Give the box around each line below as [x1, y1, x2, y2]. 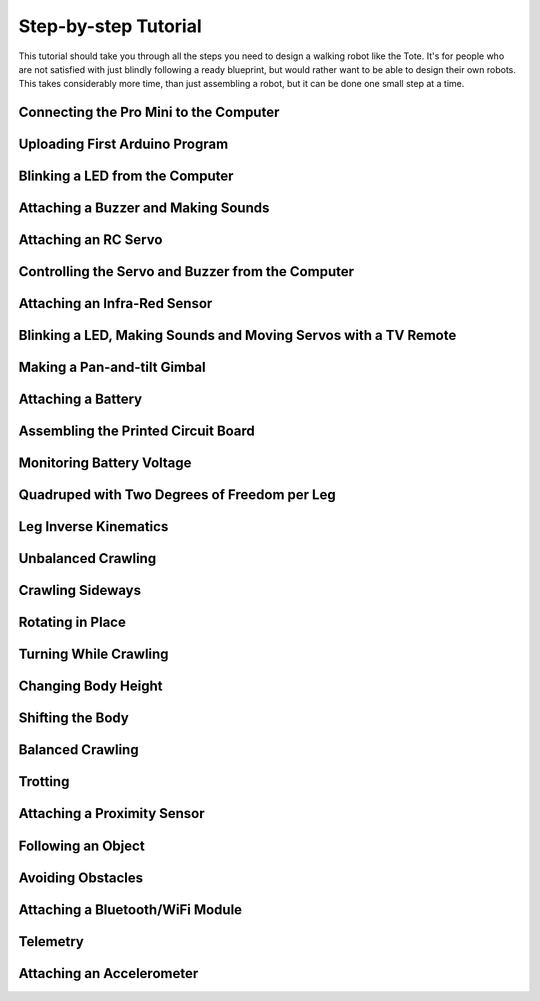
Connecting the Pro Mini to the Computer [18, 104, 280, 121]
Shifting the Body [18, 710, 129, 727]
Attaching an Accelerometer [18, 965, 199, 982]
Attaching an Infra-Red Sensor [18, 295, 213, 312]
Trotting [18, 773, 70, 790]
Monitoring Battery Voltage [18, 455, 192, 472]
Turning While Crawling [18, 646, 169, 663]
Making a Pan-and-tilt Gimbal [18, 359, 206, 376]
